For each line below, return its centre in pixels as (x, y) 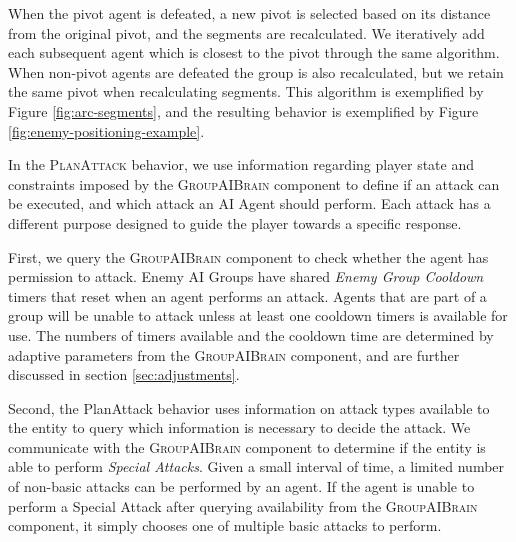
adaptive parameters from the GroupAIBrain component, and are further (234, 354)
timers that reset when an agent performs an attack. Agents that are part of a (247, 295)
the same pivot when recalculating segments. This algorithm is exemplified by (246, 91)
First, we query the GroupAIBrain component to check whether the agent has (248, 256)
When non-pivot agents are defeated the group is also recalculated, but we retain (256, 71)
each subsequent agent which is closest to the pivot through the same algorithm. (254, 52)
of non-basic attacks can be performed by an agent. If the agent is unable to (241, 486)
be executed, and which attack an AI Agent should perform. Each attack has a (249, 203)
